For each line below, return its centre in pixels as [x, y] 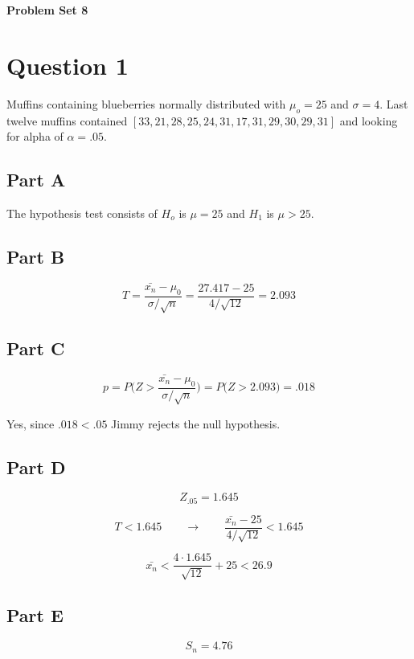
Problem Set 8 [47, 10]
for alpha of [35, 136]
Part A [36, 180]
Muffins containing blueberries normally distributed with [146, 103]
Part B [36, 256]
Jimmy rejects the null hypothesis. [196, 423]
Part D [36, 467]
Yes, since [31, 423]
